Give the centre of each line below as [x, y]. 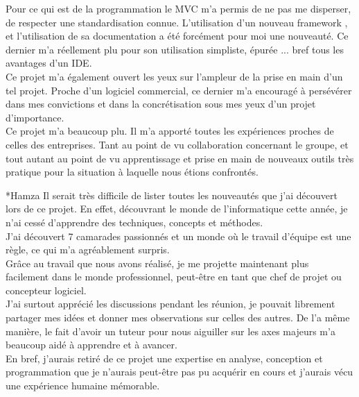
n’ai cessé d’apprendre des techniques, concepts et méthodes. [134, 222]
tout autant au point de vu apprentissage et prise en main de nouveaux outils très [180, 158]
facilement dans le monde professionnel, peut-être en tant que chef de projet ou [174, 277]
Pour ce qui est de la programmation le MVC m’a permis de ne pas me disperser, [178, 8]
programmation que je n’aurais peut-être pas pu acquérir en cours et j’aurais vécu [179, 372]
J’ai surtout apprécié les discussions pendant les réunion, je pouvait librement [170, 304]
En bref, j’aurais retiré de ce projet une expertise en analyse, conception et [164, 358]
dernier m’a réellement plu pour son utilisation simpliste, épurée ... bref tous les [175, 49]
